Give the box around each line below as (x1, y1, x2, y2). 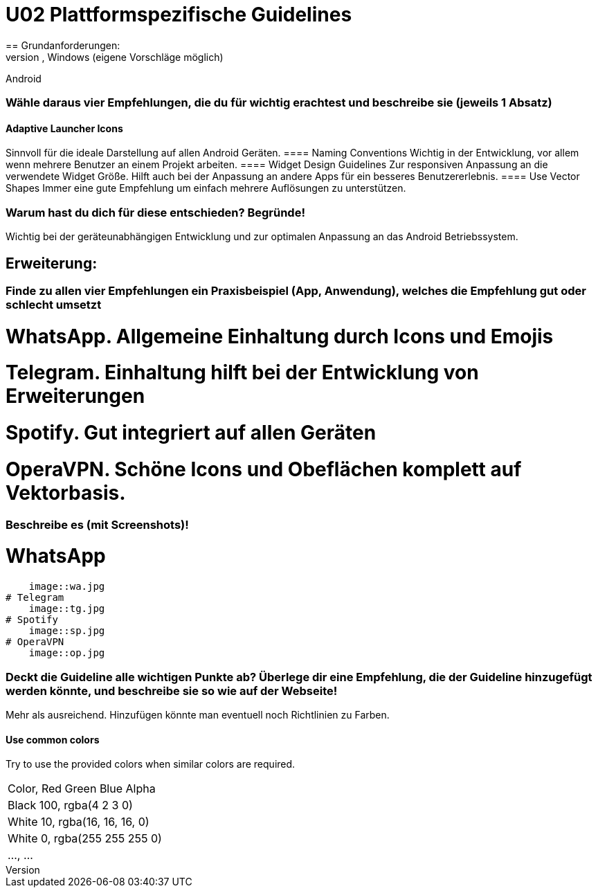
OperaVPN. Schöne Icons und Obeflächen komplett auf (6, 457, 522, 481)
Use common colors (6, 733, 100, 746)
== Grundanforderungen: (6, 39, 120, 51)
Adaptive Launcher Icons (6, 122, 123, 134)
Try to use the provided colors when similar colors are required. (6, 758, 296, 770)
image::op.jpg (28, 647, 105, 659)
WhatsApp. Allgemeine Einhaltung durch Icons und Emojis (6, 324, 554, 348)
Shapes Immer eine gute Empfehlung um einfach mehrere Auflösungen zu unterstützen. (6, 182, 406, 195)
